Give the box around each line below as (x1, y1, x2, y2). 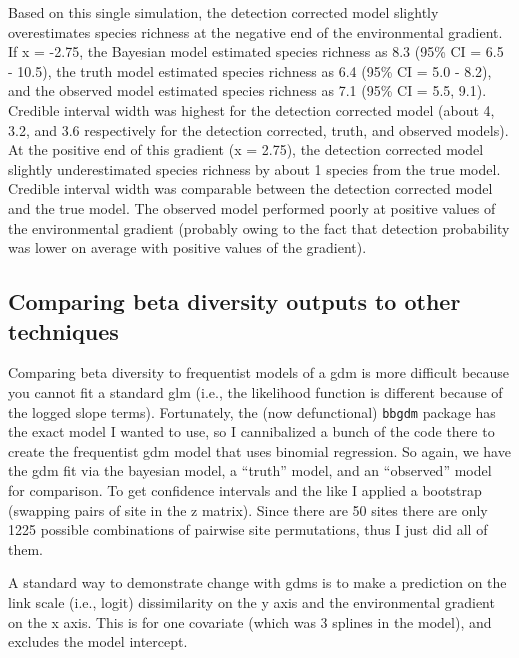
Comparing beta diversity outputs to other (8, 286, 461, 317)
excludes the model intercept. (8, 631, 188, 652)
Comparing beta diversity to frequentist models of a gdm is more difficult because (8, 362, 510, 383)
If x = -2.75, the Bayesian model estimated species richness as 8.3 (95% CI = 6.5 (8, 41, 504, 62)
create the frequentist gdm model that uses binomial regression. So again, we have (8, 440, 511, 461)
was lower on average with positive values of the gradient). (8, 237, 367, 258)
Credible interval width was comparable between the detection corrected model (8, 178, 493, 199)
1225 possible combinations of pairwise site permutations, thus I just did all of (8, 519, 488, 540)
